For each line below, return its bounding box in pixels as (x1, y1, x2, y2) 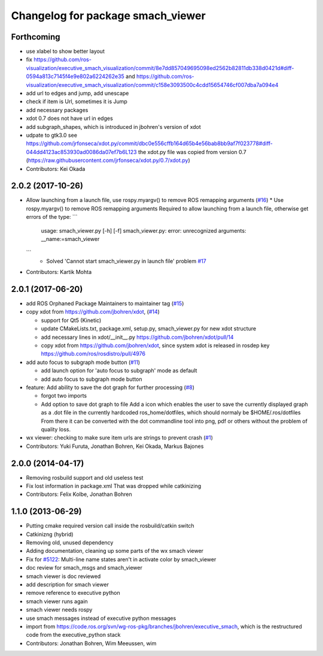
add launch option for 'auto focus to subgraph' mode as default (41, 367, 197, 374)
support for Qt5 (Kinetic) (41, 317, 102, 324)
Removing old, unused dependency (26, 539, 114, 546)
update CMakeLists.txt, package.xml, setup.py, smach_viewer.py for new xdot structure (41, 325, 257, 332)
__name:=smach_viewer (41, 236, 100, 242)
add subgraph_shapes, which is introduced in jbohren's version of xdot (26, 123, 202, 130)
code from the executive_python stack (26, 631, 121, 639)
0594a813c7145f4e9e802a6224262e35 (26, 73, 125, 80)
